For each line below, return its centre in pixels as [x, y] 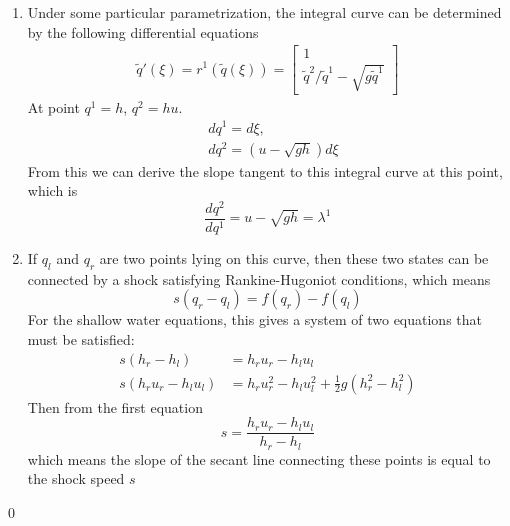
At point [53, 106]
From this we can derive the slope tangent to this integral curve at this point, [265, 170]
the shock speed [76, 478]
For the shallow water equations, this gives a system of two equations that [255, 319]
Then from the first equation [115, 406]
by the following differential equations [143, 31]
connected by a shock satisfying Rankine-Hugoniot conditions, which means [259, 278]
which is [52, 190]
